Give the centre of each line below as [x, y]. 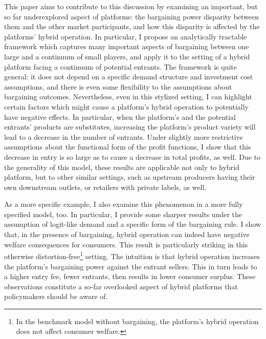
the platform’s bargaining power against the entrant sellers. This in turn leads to [131, 266]
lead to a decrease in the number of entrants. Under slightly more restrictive [124, 136]
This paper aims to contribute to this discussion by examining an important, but [131, 6]
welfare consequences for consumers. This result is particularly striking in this [126, 244]
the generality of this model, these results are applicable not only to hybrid [122, 167]
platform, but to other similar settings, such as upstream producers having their [130, 177]
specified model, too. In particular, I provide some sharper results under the [123, 214]
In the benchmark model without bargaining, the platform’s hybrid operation [137, 321]
